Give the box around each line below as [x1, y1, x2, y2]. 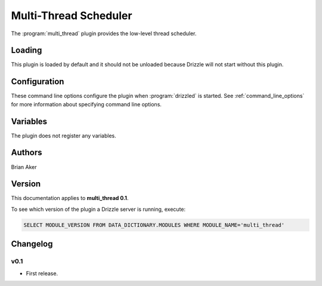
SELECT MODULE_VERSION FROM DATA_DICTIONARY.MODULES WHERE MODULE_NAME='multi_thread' [23, 222, 285, 228]
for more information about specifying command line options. [11, 100, 162, 107]
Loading [11, 45, 42, 56]
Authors [11, 147, 42, 158]
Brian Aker [11, 163, 37, 170]
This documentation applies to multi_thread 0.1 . [11, 195, 129, 202]
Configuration [11, 76, 64, 87]
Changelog [11, 239, 53, 249]
